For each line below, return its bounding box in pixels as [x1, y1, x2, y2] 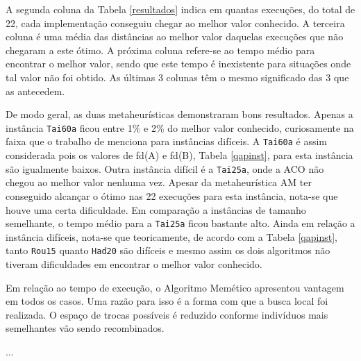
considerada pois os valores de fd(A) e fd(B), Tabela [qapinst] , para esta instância [6, 148, 353, 162]
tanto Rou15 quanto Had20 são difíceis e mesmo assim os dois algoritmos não [6, 243, 330, 258]
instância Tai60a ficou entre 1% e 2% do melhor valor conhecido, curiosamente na [6, 120, 354, 135]
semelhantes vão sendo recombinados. [6, 321, 165, 335]
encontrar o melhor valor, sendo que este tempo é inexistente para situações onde [6, 56, 351, 71]
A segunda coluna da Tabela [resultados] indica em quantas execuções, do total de [6, 2, 355, 16]
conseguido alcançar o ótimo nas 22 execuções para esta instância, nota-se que [6, 188, 338, 203]
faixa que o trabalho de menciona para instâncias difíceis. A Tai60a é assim [6, 134, 328, 149]
